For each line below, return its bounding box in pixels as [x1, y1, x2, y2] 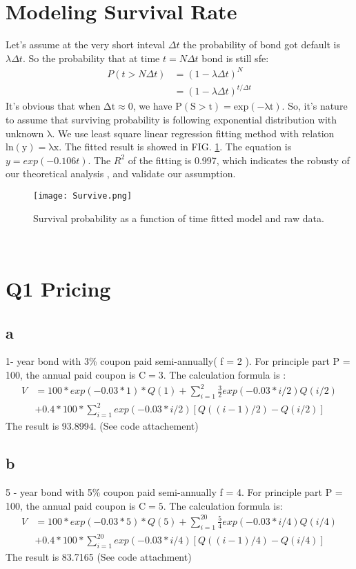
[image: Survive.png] [33, 190, 132, 201]
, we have [132, 99, 172, 113]
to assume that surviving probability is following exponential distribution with [6, 112, 337, 126]
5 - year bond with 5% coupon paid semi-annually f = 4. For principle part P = [6, 485, 343, 499]
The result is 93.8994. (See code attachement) [6, 419, 199, 433]
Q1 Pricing [6, 274, 111, 302]
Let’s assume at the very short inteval [6, 37, 166, 52]
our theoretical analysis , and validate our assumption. [6, 166, 236, 181]
